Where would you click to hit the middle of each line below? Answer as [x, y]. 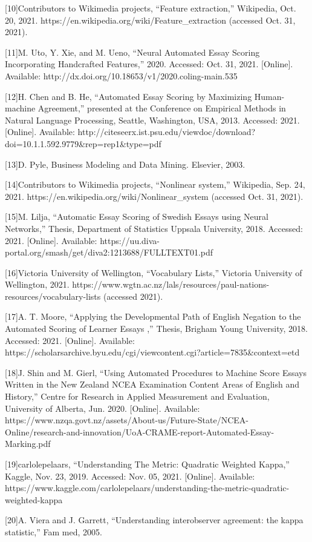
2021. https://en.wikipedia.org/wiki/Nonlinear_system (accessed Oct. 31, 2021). [154, 196]
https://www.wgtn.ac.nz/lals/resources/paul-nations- [171, 284]
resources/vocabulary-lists [53, 296]
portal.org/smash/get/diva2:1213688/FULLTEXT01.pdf [109, 252]
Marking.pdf [28, 444]
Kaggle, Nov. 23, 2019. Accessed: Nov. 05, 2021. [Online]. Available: [130, 476]
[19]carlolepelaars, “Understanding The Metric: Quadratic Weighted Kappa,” [147, 464]
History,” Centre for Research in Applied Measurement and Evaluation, [137, 396]
